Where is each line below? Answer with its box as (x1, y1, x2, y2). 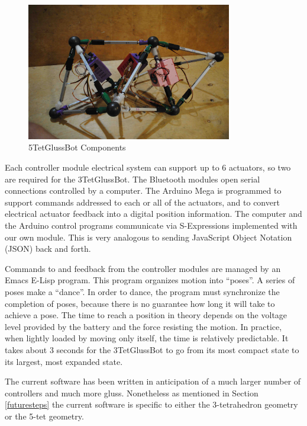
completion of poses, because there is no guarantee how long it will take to (5, 297, 275, 309)
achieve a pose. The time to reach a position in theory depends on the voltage (5, 309, 287, 321)
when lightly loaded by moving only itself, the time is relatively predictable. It (5, 332, 289, 344)
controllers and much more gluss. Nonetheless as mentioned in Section (5, 386, 258, 399)
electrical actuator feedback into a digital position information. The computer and (5, 207, 302, 220)
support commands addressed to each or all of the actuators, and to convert (5, 196, 280, 208)
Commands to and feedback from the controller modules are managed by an (5, 262, 281, 274)
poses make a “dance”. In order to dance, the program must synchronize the (5, 286, 280, 298)
